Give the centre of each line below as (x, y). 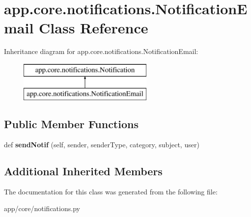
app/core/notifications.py (42, 208)
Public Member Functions (71, 124)
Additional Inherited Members (83, 171)
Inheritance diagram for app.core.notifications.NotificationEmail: (101, 51)
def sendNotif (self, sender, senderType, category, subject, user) (102, 145)
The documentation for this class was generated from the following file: (111, 192)
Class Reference (94, 28)
